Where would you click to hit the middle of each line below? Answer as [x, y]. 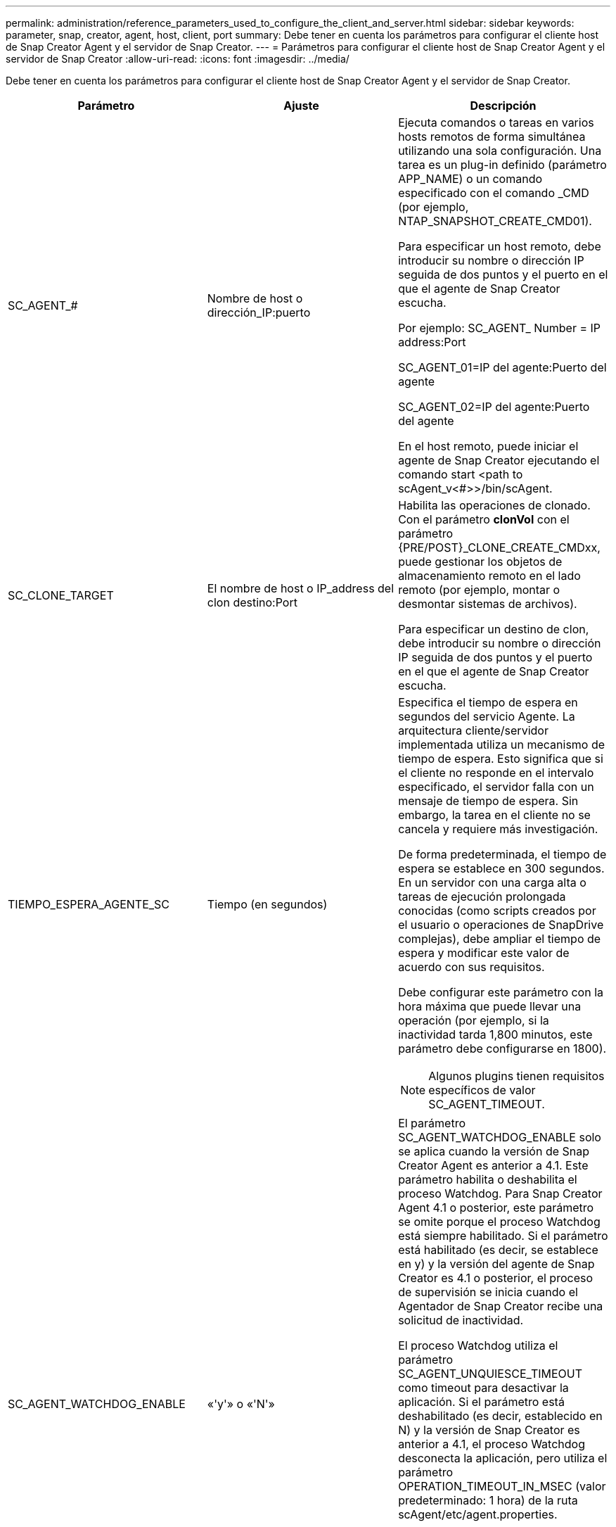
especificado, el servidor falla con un [496, 787]
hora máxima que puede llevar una [490, 1006]
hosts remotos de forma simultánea [492, 137]
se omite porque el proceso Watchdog [499, 1222]
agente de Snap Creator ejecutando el [499, 460]
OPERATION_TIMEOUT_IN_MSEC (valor [502, 1486]
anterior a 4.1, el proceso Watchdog [492, 1444]
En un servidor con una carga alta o [492, 882]
